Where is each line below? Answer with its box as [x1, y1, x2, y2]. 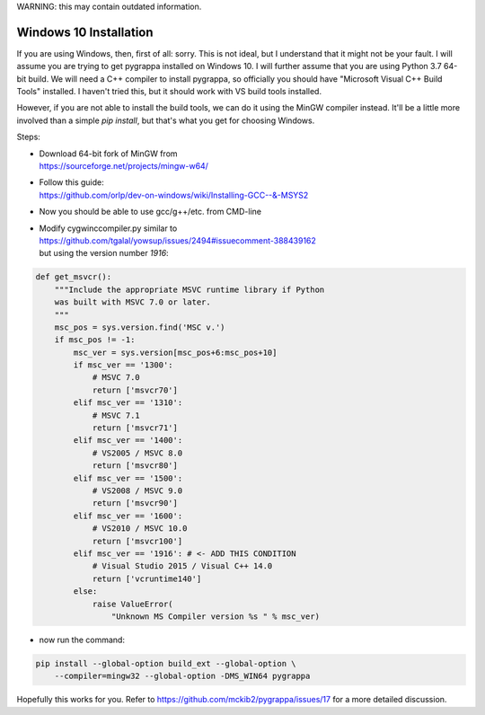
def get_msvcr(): [35, 272, 112, 282]
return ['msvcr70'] [92, 384, 179, 395]
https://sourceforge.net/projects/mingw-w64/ [39, 161, 208, 172]
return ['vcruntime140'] [92, 573, 202, 584]
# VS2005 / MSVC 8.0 [92, 447, 183, 458]
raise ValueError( [92, 598, 174, 609]
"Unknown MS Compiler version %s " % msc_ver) [110, 611, 321, 622]
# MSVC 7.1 [92, 410, 141, 420]
